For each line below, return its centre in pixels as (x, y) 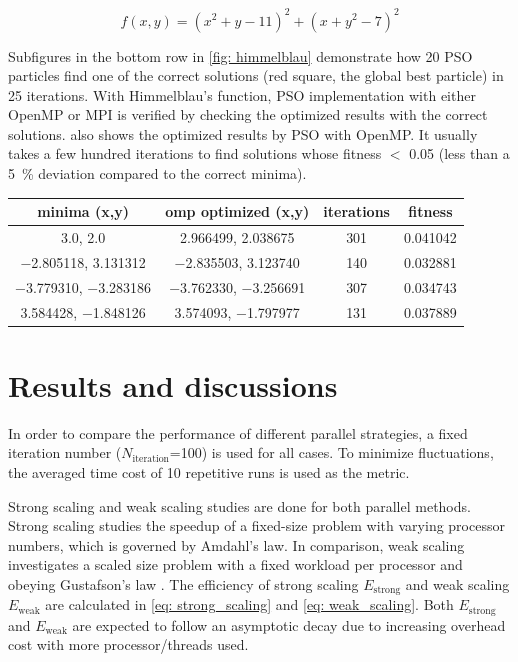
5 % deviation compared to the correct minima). (157, 173)
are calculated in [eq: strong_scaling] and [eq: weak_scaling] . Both (249, 604)
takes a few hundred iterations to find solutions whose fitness (195, 153)
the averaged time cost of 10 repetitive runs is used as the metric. (209, 471)
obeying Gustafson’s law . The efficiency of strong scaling (183, 583)
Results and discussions (173, 384)
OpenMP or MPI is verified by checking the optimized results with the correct (248, 114)
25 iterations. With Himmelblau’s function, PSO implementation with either (242, 94)
